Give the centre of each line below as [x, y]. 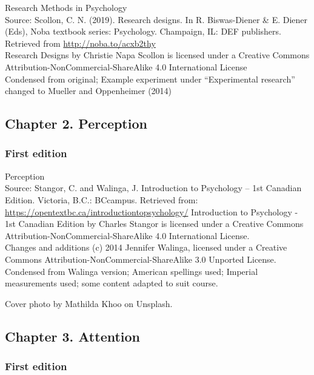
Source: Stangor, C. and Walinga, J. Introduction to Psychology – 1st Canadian [153, 188]
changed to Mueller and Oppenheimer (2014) [89, 91]
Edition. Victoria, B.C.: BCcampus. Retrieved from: [102, 199]
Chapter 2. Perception [76, 123]
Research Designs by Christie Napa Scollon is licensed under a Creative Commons [157, 55]
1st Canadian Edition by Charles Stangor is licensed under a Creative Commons [154, 224]
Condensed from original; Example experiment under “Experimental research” [150, 79]
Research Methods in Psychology [66, 7]
